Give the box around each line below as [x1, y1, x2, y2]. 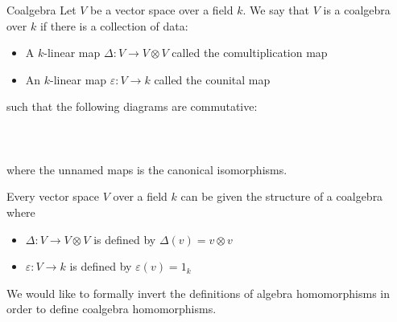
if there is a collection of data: [39, 17, 188, 34]
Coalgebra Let [6, 2, 77, 18]
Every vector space [6, 188, 100, 205]
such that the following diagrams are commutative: [6, 98, 258, 115]
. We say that [242, 2, 310, 18]
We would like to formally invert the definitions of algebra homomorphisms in [6, 284, 391, 301]
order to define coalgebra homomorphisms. [6, 300, 217, 317]
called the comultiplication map [172, 44, 328, 61]
